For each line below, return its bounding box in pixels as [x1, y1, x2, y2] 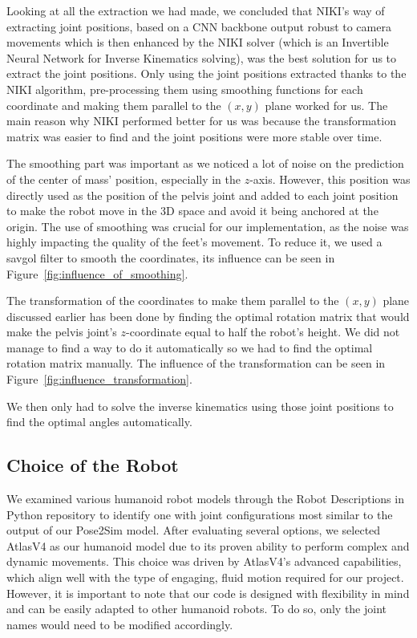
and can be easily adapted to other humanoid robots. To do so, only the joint [6, 600, 387, 617]
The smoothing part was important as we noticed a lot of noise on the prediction [6, 155, 404, 172]
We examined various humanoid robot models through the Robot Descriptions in [6, 490, 404, 507]
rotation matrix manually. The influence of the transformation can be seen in [6, 355, 386, 372]
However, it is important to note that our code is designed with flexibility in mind [6, 584, 410, 601]
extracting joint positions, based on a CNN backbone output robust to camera [6, 18, 391, 35]
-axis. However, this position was [249, 170, 411, 187]
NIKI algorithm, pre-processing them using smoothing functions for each [6, 80, 363, 97]
